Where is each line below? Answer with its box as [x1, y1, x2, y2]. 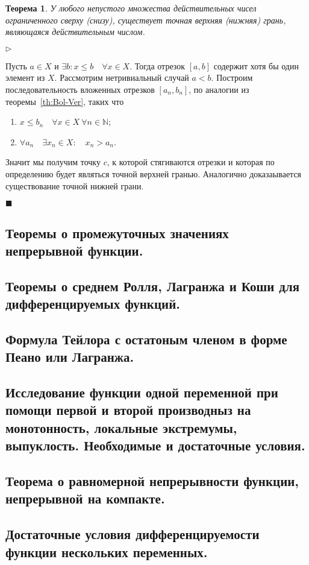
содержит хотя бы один [213, 59, 299, 72]
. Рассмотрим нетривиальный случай [54, 71, 189, 84]
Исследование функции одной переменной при [5, 383, 278, 402]
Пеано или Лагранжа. [5, 347, 134, 366]
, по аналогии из [189, 83, 249, 95]
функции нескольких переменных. [5, 542, 208, 561]
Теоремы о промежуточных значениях [5, 223, 229, 242]
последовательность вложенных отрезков [5, 83, 155, 95]
